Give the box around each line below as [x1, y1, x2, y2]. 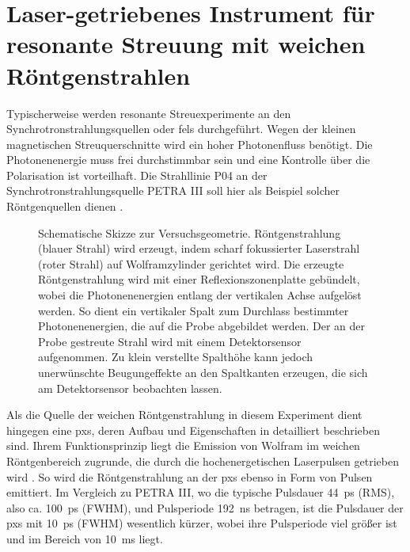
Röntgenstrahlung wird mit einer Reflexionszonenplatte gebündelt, [38, 271, 360, 287]
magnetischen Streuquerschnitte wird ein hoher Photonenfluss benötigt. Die [6, 135, 373, 152]
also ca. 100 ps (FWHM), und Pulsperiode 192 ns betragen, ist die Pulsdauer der [6, 499, 404, 516]
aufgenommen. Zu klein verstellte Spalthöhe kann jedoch [38, 348, 313, 365]
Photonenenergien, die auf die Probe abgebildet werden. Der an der [38, 318, 366, 334]
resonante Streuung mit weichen [6, 28, 366, 60]
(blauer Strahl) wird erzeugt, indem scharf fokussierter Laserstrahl [38, 240, 360, 257]
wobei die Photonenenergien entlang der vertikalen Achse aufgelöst [38, 287, 362, 303]
